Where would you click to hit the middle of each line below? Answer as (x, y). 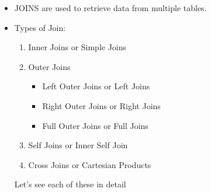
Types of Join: (40, 27)
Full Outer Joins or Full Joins (95, 125)
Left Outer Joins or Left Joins (96, 86)
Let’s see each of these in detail (70, 184)
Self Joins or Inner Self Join (78, 145)
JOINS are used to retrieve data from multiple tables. (110, 8)
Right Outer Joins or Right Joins (101, 105)
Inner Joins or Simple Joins (77, 47)
